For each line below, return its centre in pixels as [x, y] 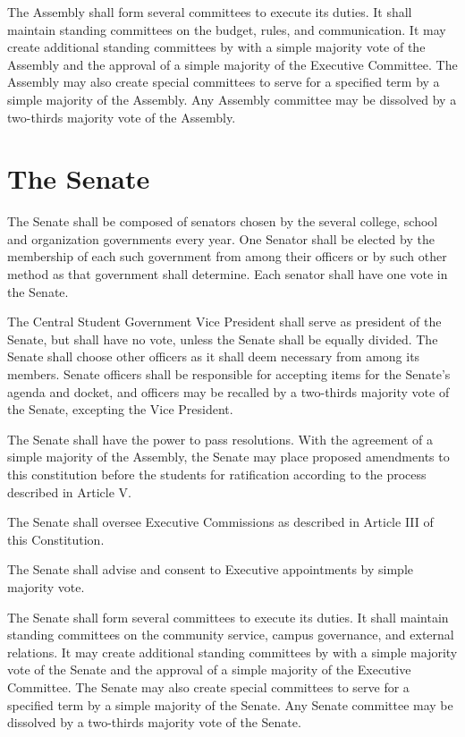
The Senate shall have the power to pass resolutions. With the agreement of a [220, 439]
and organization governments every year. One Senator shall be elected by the [221, 238]
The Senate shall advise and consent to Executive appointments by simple [211, 569]
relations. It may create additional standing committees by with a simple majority [232, 652]
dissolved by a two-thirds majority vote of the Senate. [154, 722]
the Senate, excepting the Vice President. [120, 409]
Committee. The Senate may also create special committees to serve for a [208, 686]
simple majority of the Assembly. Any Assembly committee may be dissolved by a [232, 99]
